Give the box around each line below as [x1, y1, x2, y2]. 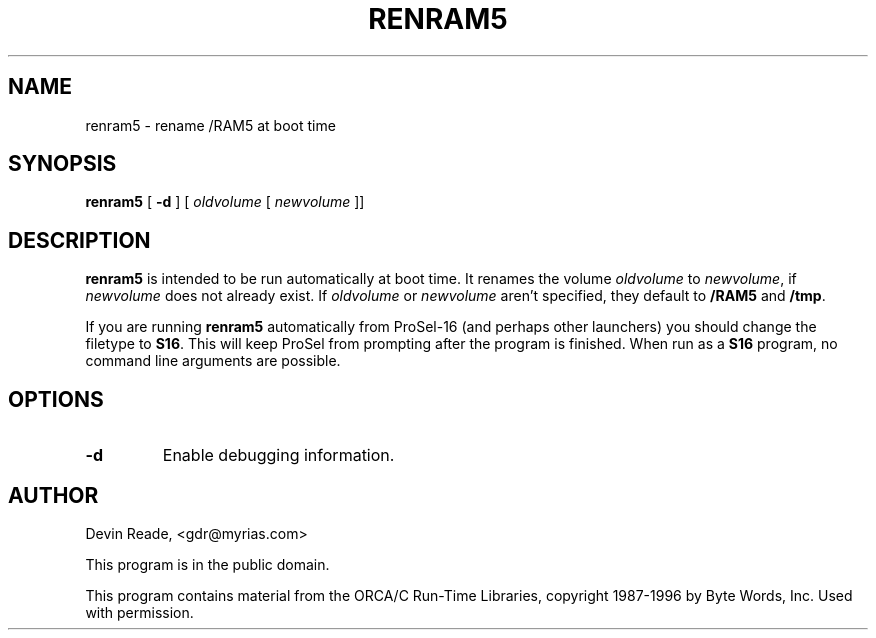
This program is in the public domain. [85, 555, 330, 573]
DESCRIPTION [8, 227, 151, 253]
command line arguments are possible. [85, 352, 341, 370]
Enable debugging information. [162, 445, 395, 466]
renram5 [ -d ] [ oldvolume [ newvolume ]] [85, 193, 365, 211]
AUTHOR [8, 482, 99, 508]
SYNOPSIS [8, 151, 117, 177]
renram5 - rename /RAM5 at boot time [85, 116, 336, 134]
